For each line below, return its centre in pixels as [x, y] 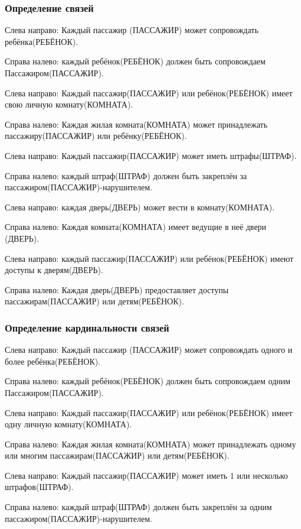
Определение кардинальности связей [87, 327]
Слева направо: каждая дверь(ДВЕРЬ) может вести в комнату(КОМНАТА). [140, 207]
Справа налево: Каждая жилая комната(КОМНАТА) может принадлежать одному [150, 444]
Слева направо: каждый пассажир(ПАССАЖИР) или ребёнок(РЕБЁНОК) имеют [149, 258]
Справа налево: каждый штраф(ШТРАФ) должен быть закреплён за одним [138, 507]
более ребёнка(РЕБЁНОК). [53, 361]
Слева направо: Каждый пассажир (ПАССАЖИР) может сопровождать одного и [149, 350]
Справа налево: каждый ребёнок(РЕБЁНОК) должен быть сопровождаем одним [148, 381]
